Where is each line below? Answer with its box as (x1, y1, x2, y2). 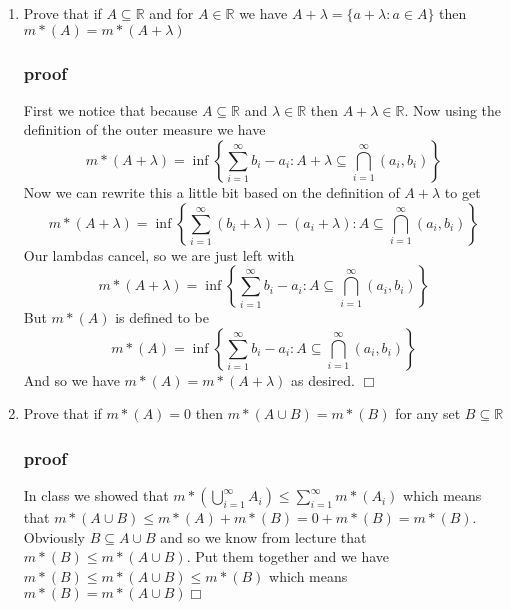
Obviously (23, 526, 85, 547)
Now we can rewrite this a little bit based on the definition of (23, 182, 400, 202)
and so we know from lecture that (160, 526, 367, 547)
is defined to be (115, 307, 209, 328)
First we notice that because (23, 99, 198, 120)
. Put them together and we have (186, 546, 390, 567)
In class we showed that (23, 485, 169, 506)
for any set (395, 403, 461, 424)
